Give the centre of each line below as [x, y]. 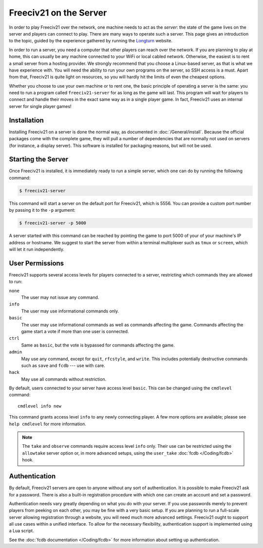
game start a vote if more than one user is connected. [75, 331]
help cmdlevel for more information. [47, 424]
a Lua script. [21, 531]
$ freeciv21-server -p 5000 [53, 223]
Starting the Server [39, 159]
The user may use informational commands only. [70, 311]
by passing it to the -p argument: [42, 210]
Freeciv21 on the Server [58, 13]
